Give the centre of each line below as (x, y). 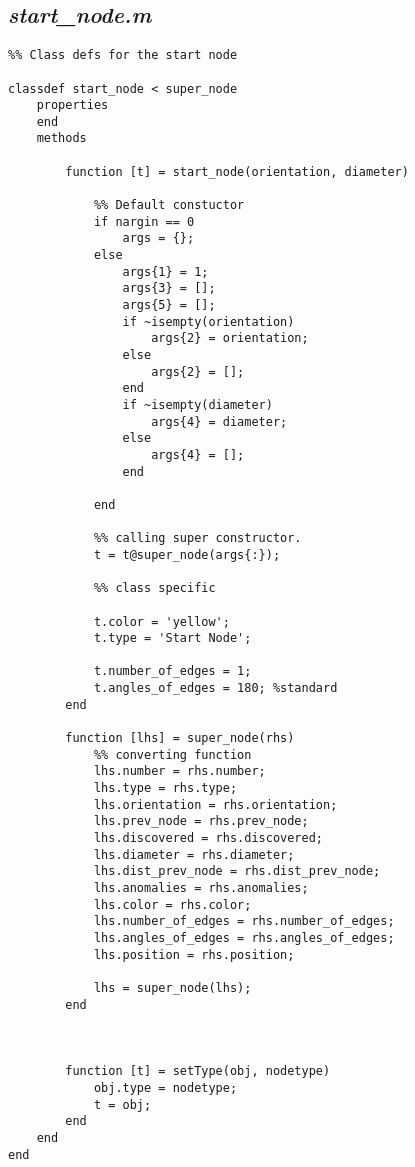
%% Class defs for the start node (123, 55)
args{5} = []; (169, 305)
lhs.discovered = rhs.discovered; (208, 838)
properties (72, 105)
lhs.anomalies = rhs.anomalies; (201, 888)
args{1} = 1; (165, 271)
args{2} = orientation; (230, 338)
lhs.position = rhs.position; (194, 954)
